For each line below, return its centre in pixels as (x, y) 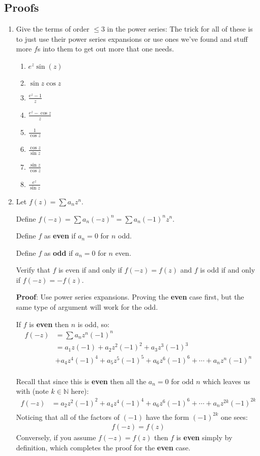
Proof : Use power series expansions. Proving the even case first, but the (130, 297)
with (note (32, 391)
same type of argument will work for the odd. (87, 307)
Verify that (33, 270)
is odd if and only (228, 270)
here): (80, 391)
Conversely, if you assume (56, 437)
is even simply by (204, 437)
